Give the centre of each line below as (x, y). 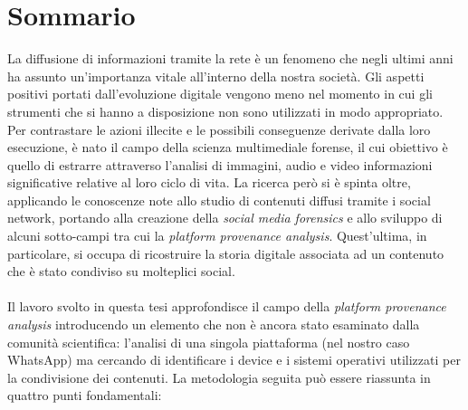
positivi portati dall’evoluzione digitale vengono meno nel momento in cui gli (220, 94)
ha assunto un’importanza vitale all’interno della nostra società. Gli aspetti (216, 76)
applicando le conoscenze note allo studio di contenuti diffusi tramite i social (219, 200)
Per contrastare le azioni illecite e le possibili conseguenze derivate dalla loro (219, 129)
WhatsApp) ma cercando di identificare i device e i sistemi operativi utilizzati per (234, 360)
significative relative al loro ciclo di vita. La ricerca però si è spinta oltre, (209, 182)
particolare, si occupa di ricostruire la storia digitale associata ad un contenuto (226, 253)
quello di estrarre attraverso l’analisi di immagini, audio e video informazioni (220, 164)
